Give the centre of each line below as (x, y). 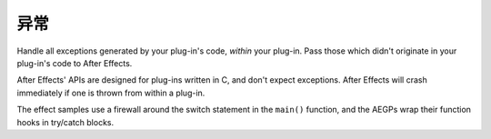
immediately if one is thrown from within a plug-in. (111, 93)
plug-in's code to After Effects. (75, 63)
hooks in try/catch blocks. (65, 122)
